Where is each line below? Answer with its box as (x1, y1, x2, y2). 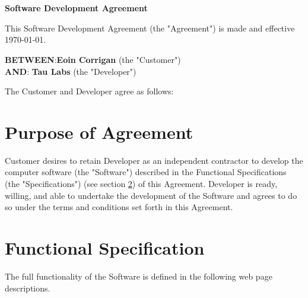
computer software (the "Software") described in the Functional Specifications (5, 166, 287, 178)
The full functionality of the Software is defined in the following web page (5, 270, 272, 282)
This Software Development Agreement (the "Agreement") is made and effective (5, 21, 295, 34)
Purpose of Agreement (5, 119, 193, 144)
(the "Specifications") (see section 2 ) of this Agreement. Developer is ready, (5, 177, 278, 190)
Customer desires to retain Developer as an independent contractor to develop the (5, 154, 303, 166)
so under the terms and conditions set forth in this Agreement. (5, 201, 233, 213)
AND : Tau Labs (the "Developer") (5, 65, 136, 77)
